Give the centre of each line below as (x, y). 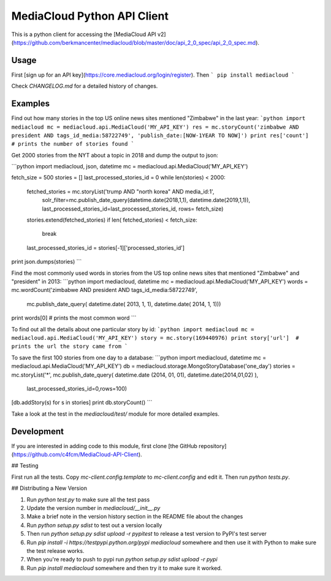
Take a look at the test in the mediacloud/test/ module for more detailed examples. (116, 414)
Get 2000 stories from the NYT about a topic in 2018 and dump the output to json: (115, 155)
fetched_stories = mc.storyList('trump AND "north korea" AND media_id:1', (120, 191)
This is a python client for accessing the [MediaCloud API (84, 34)
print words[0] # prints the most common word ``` (74, 318)
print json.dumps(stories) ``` (47, 262)
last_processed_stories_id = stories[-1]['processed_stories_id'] (106, 247)
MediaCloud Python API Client (90, 16)
